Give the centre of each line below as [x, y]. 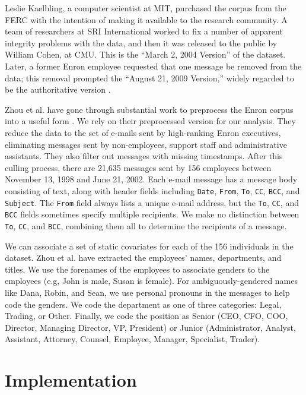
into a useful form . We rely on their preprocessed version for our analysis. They [150, 121]
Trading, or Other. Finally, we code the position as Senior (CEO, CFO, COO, [146, 316]
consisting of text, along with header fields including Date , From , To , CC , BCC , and [152, 190]
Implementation [71, 380]
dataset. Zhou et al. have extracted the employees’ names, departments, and [143, 257]
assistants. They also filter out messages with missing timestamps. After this [144, 156]
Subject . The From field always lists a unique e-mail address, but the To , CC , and [152, 202]
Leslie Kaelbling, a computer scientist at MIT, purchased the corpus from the [146, 8]
